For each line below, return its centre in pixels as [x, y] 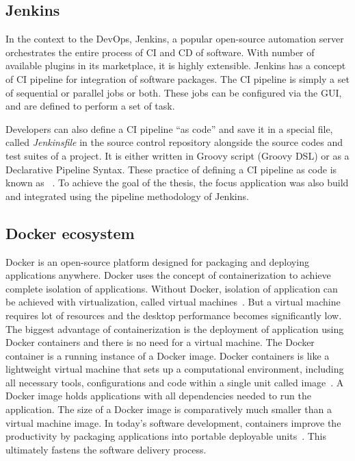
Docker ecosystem [70, 233]
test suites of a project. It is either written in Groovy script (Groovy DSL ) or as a [177, 155]
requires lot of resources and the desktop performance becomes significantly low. [174, 315]
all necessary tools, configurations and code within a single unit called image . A [175, 382]
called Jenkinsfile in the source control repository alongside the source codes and [174, 142]
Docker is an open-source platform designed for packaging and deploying [157, 261]
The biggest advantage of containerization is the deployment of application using [175, 328]
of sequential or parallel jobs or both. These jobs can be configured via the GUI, [174, 92]
